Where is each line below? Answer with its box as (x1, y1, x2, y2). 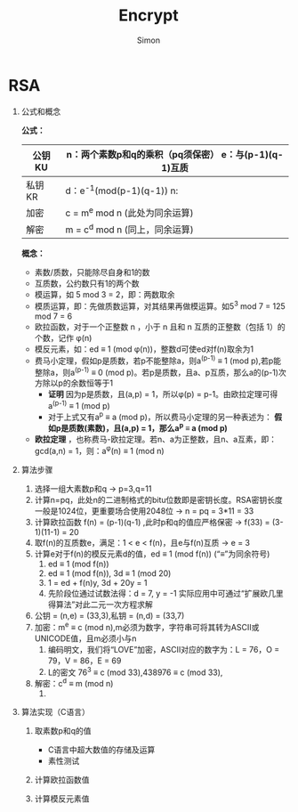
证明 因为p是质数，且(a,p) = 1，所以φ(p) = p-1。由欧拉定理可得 (47, 389, 278, 400)
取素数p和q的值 (34, 725, 92, 735)
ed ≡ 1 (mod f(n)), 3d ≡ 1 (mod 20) (47, 567, 172, 579)
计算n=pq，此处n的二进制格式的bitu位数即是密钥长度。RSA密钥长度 (34, 494, 284, 505)
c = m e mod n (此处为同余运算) (65, 205, 194, 219)
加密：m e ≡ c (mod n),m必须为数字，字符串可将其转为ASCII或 (34, 620, 260, 632)
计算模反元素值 (34, 793, 90, 804)
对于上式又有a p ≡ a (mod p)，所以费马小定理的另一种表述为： (47, 410, 273, 422)
